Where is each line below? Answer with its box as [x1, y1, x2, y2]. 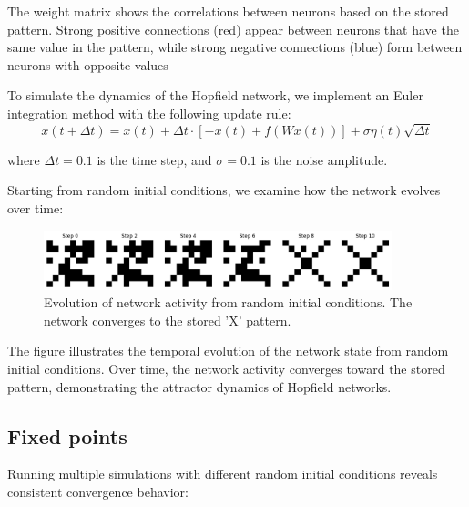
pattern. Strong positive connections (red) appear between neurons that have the [7, 19, 459, 38]
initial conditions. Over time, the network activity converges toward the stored [7, 359, 445, 378]
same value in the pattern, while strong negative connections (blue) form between [7, 37, 463, 57]
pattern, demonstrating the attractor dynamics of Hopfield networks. [7, 377, 392, 396]
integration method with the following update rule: [7, 103, 291, 122]
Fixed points [7, 421, 127, 450]
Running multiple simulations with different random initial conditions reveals [7, 464, 438, 483]
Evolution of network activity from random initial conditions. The [44, 293, 413, 312]
